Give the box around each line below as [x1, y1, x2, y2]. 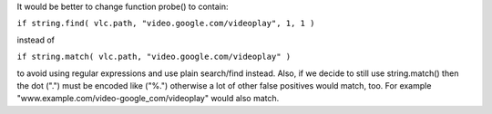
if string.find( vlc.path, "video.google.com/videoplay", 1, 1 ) [16, 18, 315, 29]
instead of [16, 34, 55, 45]
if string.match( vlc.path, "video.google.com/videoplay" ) [16, 52, 292, 62]
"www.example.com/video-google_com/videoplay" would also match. [16, 93, 280, 104]
